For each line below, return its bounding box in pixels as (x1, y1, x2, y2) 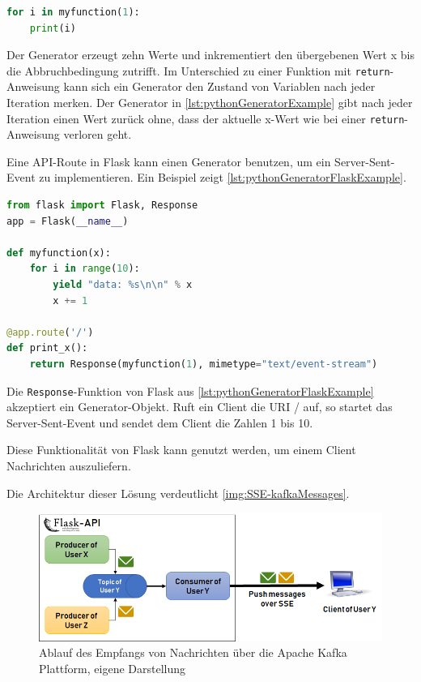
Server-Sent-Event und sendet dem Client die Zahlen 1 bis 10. (6, 414, 313, 431)
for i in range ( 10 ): (29, 263, 140, 275)
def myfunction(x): (6, 247, 111, 259)
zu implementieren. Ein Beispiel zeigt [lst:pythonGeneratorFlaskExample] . (39, 169, 406, 186)
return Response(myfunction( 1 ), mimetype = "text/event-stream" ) (29, 358, 378, 370)
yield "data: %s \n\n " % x (53, 279, 193, 291)
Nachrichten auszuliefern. (6, 457, 131, 474)
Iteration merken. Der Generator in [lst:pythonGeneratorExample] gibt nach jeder (6, 94, 413, 111)
